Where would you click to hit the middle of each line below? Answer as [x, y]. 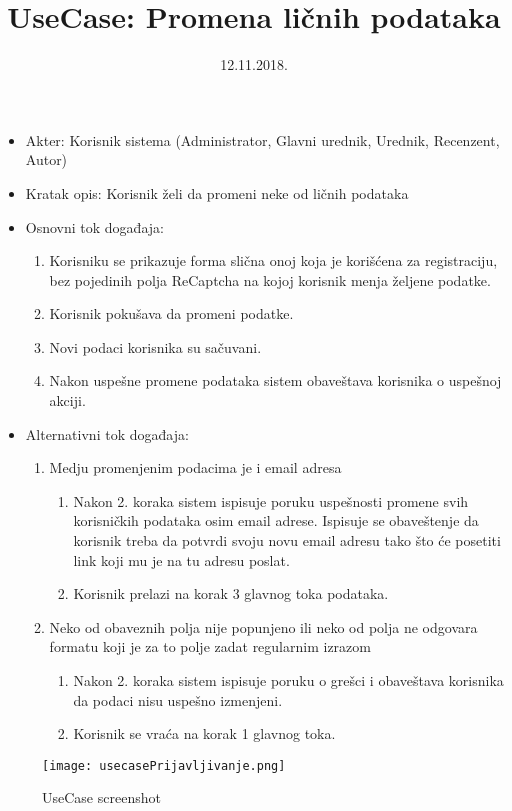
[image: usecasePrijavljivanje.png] [164, 765]
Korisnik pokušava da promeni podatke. [171, 313]
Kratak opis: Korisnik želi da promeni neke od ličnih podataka [217, 192]
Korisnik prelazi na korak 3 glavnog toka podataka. [231, 593]
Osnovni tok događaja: [94, 226]
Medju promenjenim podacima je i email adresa [195, 467]
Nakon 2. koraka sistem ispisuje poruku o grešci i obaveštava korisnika [288, 680]
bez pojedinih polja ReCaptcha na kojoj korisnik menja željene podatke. [270, 279]
